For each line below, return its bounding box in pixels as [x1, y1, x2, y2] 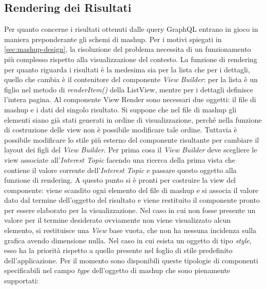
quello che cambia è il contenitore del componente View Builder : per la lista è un [4, 74, 258, 85]
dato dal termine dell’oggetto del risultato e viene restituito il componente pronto [4, 195, 260, 205]
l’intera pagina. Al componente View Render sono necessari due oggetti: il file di [4, 94, 256, 105]
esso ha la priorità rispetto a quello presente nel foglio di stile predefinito [4, 245, 233, 256]
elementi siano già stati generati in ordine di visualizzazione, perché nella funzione [4, 114, 262, 125]
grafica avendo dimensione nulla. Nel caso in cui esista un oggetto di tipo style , [4, 235, 252, 245]
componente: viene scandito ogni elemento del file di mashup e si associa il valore [4, 184, 259, 195]
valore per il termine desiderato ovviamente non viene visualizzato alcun [4, 215, 231, 225]
